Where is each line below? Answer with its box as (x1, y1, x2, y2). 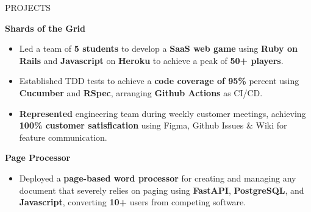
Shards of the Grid (5, 21, 85, 34)
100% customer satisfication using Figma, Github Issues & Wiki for (19, 119, 287, 132)
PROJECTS (5, 1, 51, 13)
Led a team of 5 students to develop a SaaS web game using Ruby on (19, 42, 298, 55)
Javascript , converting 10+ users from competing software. (19, 196, 246, 208)
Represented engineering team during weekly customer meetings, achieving (19, 107, 306, 119)
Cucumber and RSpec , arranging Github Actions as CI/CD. (19, 86, 263, 99)
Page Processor (5, 151, 71, 164)
